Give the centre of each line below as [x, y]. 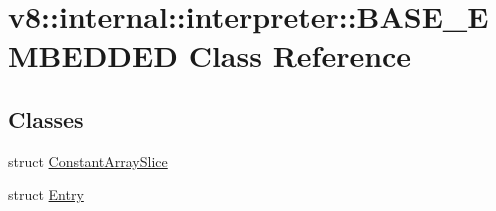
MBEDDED [93, 55]
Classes [46, 118]
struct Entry [46, 194]
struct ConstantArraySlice [88, 160]
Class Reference [300, 55]
